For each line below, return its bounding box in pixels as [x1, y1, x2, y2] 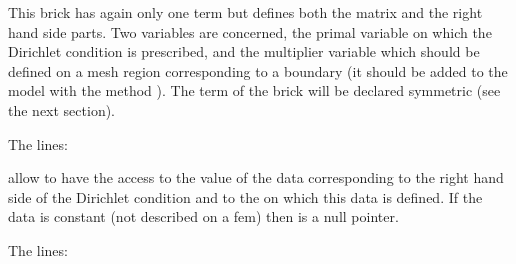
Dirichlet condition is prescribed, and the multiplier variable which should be [8, 41, 480, 62]
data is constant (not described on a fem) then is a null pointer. [8, 206, 399, 227]
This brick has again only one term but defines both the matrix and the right [8, 2, 483, 22]
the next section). [8, 99, 116, 120]
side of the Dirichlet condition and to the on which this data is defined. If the [8, 186, 483, 207]
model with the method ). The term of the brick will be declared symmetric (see [8, 80, 501, 101]
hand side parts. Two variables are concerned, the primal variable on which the [8, 21, 492, 42]
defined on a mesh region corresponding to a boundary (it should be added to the [8, 60, 508, 81]
